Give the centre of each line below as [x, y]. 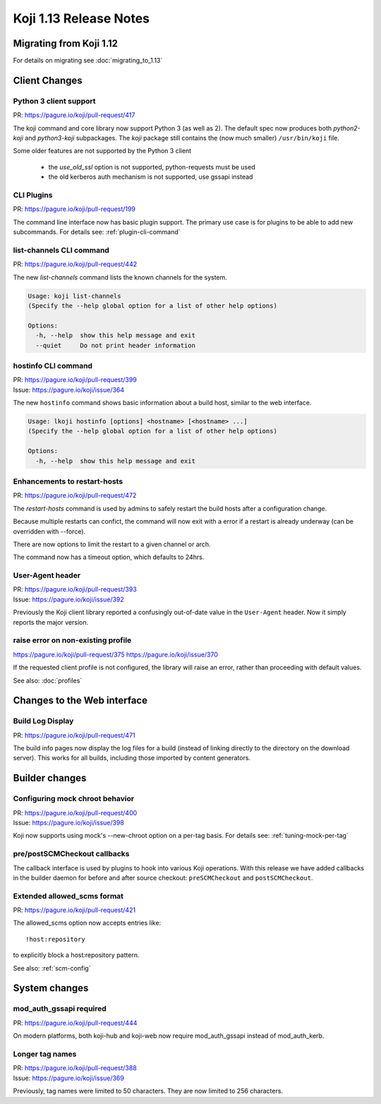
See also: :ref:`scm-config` [52, 968]
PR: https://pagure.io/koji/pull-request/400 [75, 812]
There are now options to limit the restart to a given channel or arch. [112, 544]
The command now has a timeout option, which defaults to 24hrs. [109, 557]
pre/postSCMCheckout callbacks [71, 854]
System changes [51, 988]
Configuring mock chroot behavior [73, 799]
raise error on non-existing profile [72, 640]
